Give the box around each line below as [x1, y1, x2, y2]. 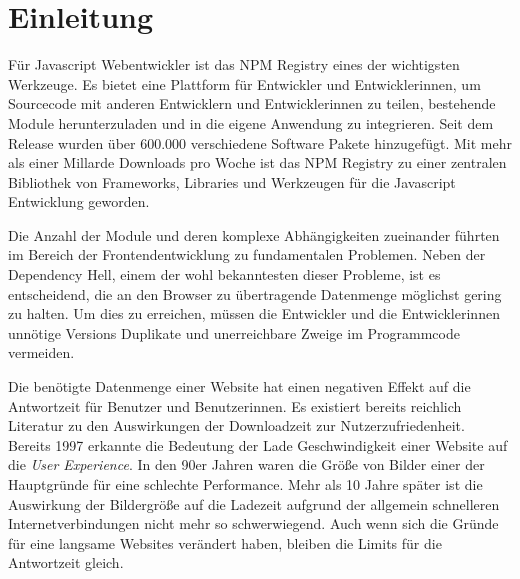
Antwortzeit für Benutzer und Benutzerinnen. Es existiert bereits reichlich [8, 395, 462, 416]
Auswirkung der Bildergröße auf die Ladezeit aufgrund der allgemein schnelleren [8, 493, 500, 514]
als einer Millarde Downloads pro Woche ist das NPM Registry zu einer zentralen [8, 152, 507, 173]
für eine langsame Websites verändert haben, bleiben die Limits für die [8, 532, 442, 553]
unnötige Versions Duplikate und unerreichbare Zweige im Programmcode [8, 322, 460, 343]
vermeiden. [8, 342, 75, 363]
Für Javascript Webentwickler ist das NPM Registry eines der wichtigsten [8, 54, 460, 75]
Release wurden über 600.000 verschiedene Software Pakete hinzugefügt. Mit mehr [8, 132, 512, 153]
